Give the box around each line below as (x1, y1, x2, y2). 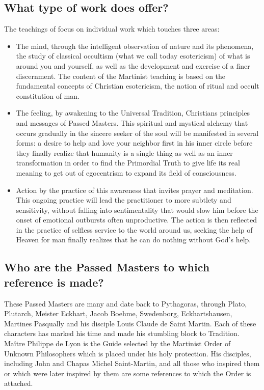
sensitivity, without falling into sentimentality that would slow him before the (16, 204, 258, 215)
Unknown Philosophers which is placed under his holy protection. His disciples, (4, 348, 251, 358)
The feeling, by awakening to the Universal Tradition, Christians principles (16, 107, 250, 118)
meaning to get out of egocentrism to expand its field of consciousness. (16, 167, 236, 178)
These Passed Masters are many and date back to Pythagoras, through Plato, (4, 298, 247, 309)
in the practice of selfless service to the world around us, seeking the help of (16, 224, 253, 235)
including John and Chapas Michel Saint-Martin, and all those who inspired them (4, 358, 260, 369)
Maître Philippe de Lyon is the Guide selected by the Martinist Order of (4, 338, 231, 349)
